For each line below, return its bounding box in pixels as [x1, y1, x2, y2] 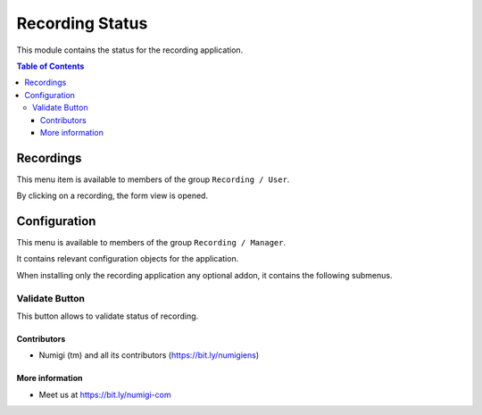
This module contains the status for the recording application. [16, 45, 244, 55]
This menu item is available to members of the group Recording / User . [16, 174, 290, 185]
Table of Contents [16, 61, 85, 71]
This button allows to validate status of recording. [16, 311, 199, 321]
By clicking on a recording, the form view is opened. [16, 190, 209, 201]
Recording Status [16, 13, 148, 33]
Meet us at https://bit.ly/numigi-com [38, 389, 171, 400]
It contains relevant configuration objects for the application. [16, 253, 239, 264]
